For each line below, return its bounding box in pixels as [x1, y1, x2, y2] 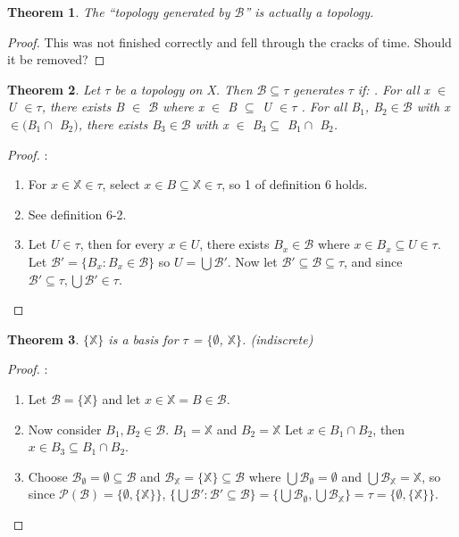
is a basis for [108, 329, 179, 348]
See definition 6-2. [28, 204, 127, 223]
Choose [28, 467, 68, 485]
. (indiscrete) [242, 329, 313, 348]
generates [293, 79, 344, 98]
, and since [344, 252, 403, 270]
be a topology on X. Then [114, 79, 253, 98]
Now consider [28, 419, 102, 438]
